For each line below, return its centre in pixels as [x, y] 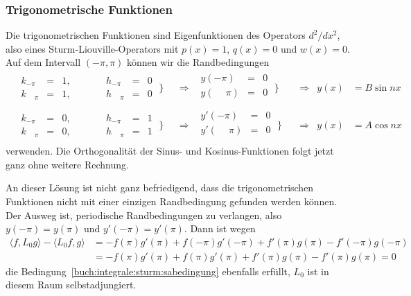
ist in [318, 271]
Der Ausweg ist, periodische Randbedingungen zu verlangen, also [144, 215]
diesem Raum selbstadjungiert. [71, 285]
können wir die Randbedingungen [198, 62]
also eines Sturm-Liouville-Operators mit [92, 48]
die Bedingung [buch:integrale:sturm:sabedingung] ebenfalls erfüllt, [148, 271]
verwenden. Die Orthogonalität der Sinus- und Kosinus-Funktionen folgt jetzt [170, 151]
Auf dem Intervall [43, 62]
